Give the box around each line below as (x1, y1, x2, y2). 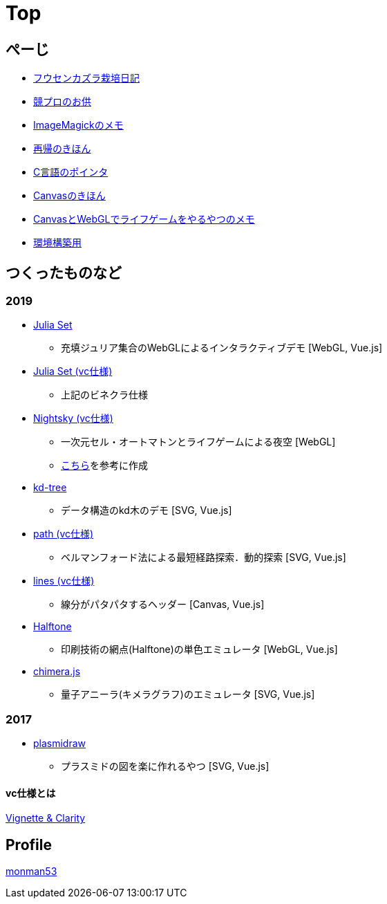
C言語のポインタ (33, 166, 108, 178)
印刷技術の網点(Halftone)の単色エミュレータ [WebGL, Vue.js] (61, 643, 338, 656)
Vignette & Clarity (6, 812, 86, 824)
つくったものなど (6, 264, 122, 282)
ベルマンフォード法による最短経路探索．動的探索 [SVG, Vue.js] (61, 551, 346, 564)
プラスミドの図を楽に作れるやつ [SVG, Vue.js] (61, 760, 270, 773)
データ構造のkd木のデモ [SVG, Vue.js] (61, 504, 232, 517)
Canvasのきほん (33, 190, 106, 202)
